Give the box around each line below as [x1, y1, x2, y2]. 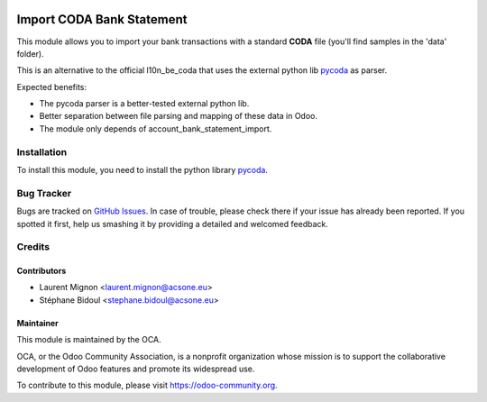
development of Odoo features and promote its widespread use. [16, 363, 255, 374]
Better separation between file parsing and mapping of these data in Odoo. [39, 111, 317, 122]
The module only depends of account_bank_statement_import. [39, 123, 272, 134]
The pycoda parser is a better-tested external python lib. [39, 98, 250, 109]
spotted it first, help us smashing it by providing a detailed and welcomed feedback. [16, 218, 328, 229]
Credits [16, 241, 50, 253]
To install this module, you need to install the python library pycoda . [16, 165, 268, 175]
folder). [16, 48, 44, 59]
